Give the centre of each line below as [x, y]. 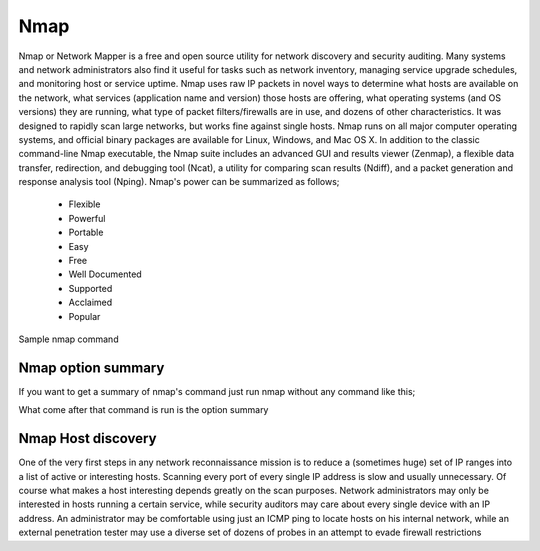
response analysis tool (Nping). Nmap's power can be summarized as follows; [179, 182]
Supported [90, 288]
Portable [86, 232]
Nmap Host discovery [87, 438]
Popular [84, 316]
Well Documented [105, 274]
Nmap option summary [91, 367]
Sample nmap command [68, 339]
